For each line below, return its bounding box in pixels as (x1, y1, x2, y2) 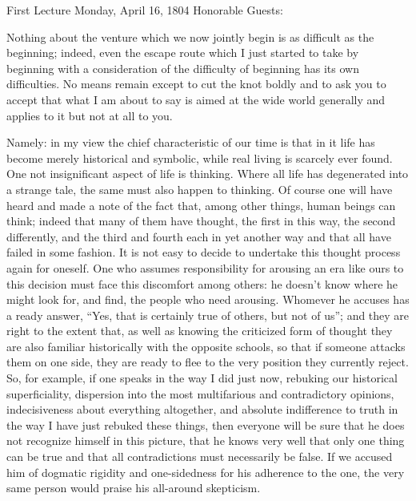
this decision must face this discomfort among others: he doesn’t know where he (6, 275, 398, 292)
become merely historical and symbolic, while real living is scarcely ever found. (6, 149, 393, 166)
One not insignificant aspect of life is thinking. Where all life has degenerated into (6, 165, 409, 182)
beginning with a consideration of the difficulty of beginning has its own (6, 59, 359, 76)
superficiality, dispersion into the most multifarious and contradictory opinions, (6, 385, 394, 402)
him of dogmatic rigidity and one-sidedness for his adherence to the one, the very (6, 463, 405, 480)
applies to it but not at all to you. (6, 107, 173, 123)
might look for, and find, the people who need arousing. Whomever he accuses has (6, 291, 410, 308)
